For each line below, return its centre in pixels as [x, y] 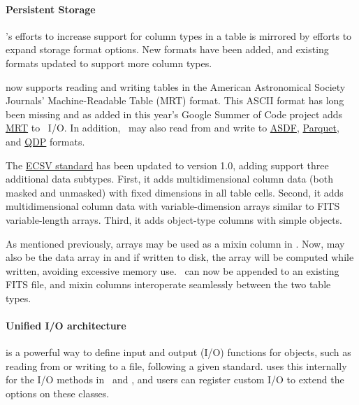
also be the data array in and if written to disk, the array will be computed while [180, 257]
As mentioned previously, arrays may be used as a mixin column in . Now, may [175, 243]
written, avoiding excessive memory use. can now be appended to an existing [173, 270]
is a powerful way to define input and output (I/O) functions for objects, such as [178, 352]
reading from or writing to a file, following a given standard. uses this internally [176, 365]
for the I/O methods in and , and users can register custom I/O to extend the [175, 379]
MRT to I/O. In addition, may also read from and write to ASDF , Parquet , [173, 128]
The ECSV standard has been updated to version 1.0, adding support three [167, 165]
